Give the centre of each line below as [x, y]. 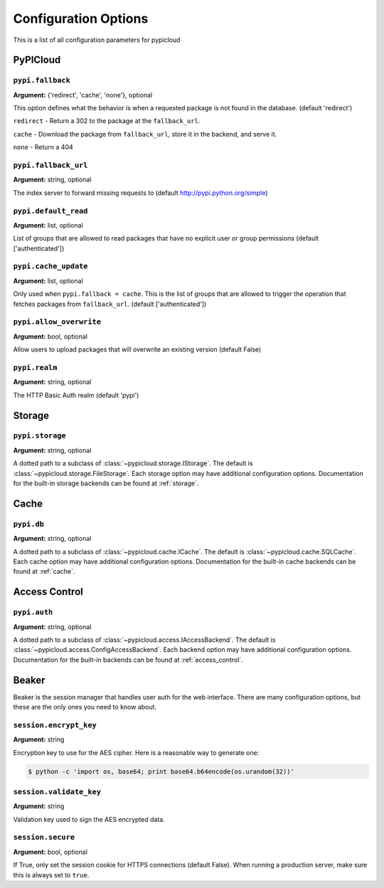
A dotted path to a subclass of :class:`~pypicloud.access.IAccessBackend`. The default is [144, 640]
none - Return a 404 [43, 147]
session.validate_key [57, 792]
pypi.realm [35, 368]
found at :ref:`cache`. [44, 571]
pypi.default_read [50, 211]
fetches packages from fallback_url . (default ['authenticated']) [110, 304]
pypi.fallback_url [50, 165]
